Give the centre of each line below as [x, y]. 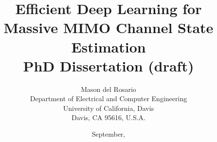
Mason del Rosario [108, 89]
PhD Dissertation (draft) [108, 65]
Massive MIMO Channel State [108, 27]
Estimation [108, 46]
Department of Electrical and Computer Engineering [108, 98]
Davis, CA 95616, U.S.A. [108, 117]
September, [108, 134]
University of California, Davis [108, 108]
